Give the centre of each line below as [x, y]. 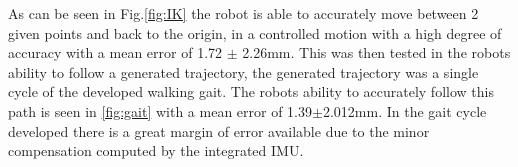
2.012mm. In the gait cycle [404, 110]
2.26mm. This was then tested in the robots [376, 52]
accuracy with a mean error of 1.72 [115, 52]
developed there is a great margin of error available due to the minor [219, 130]
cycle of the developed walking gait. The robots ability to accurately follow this [251, 91]
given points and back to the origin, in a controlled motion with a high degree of [255, 32]
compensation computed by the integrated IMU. [156, 150]
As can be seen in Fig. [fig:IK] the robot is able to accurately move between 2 [243, 13]
